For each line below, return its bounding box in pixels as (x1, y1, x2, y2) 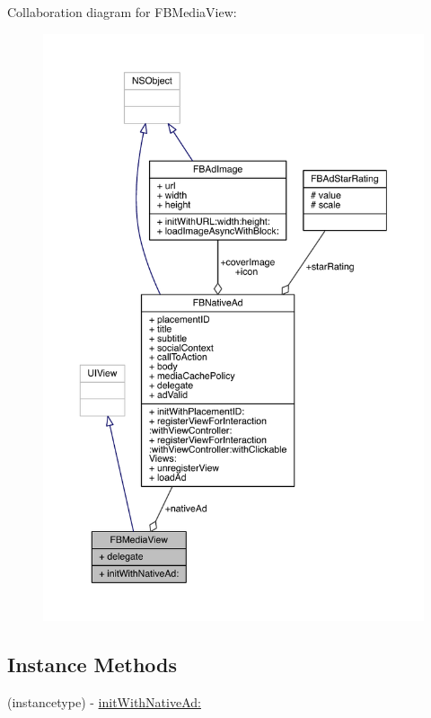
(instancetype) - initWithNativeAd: (7, 693, 201, 712)
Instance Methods (7, 651, 177, 678)
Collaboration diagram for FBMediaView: (7, 3, 237, 21)
